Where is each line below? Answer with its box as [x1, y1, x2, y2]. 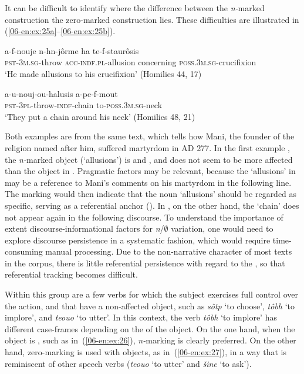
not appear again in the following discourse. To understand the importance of [5, 211, 283, 223]
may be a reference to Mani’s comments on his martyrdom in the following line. [5, 176, 292, 188]
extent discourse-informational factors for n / [5, 222, 164, 235]
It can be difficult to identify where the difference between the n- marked [5, 2, 265, 14]
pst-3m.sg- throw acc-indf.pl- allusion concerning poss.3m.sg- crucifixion [5, 56, 256, 68]
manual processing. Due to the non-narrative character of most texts [45, 245, 292, 258]
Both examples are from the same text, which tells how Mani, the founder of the [5, 130, 295, 142]
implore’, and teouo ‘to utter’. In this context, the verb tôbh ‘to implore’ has [5, 311, 277, 323]
